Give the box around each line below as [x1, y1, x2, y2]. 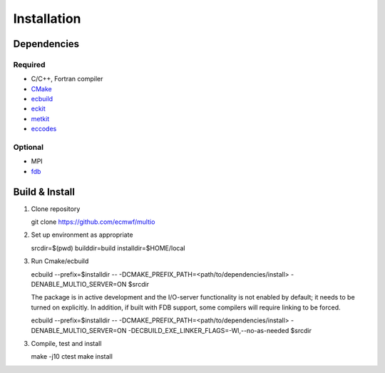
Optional [13, 143, 44, 153]
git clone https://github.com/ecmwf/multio [31, 218, 155, 226]
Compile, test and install [31, 339, 102, 347]
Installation [13, 11, 81, 26]
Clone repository [31, 204, 81, 213]
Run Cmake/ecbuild [31, 257, 89, 265]
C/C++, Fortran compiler [31, 75, 103, 83]
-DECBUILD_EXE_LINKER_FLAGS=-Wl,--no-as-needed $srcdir [128, 326, 312, 334]
